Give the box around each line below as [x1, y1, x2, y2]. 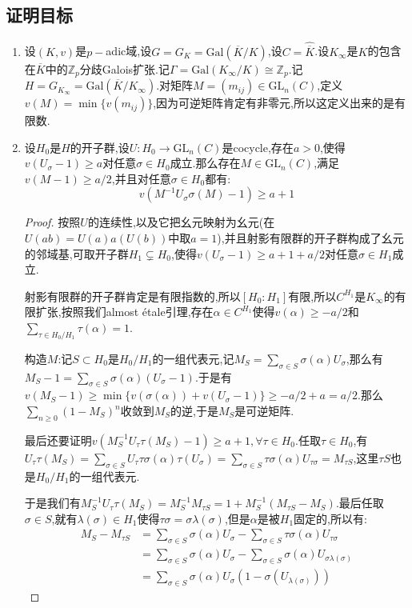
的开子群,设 [70, 138, 130, 155]
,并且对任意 [111, 170, 171, 186]
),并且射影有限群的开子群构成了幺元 [217, 230, 404, 246]
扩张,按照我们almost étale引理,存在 [35, 303, 214, 320]
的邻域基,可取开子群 [24, 245, 129, 262]
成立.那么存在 [170, 154, 241, 171]
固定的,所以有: [294, 510, 367, 526]
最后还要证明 [24, 431, 92, 448]
